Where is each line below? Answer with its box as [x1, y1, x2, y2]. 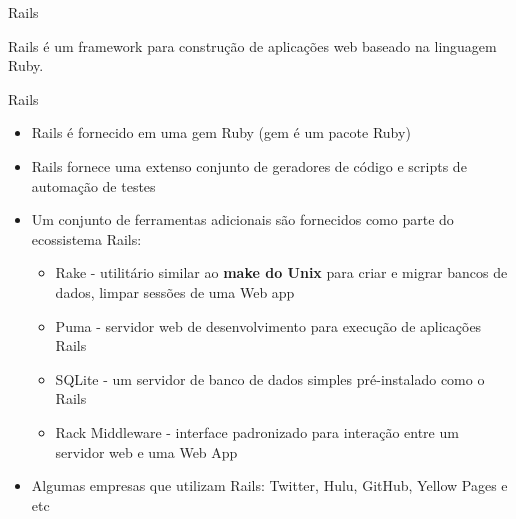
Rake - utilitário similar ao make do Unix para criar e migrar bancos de [55, 262, 508, 283]
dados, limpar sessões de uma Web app [55, 281, 295, 302]
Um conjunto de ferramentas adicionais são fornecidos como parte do [31, 209, 454, 230]
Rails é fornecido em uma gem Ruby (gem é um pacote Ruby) [31, 122, 411, 143]
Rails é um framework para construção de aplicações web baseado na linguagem [8, 35, 497, 56]
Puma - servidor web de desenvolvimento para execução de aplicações [55, 315, 482, 336]
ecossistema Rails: [31, 228, 142, 249]
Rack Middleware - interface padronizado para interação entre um [55, 421, 459, 442]
